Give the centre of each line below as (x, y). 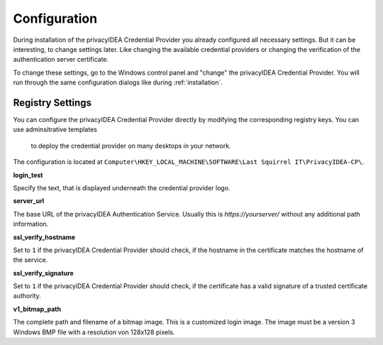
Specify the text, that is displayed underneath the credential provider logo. (122, 187)
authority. (27, 296)
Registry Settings (52, 103)
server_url (29, 201)
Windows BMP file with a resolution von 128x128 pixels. (94, 332)
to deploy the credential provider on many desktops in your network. (131, 146)
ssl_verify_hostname (44, 237)
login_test (28, 175)
